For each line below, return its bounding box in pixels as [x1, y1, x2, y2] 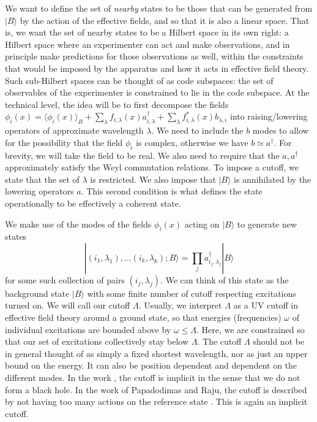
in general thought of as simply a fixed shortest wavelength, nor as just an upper [5, 347, 308, 359]
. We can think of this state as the [160, 273, 289, 286]
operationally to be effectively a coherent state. [5, 196, 181, 209]
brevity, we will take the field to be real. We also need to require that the [5, 148, 280, 161]
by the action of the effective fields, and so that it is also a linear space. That [20, 13, 310, 26]
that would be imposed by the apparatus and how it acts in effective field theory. [5, 61, 309, 74]
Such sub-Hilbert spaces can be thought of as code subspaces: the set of [5, 74, 274, 86]
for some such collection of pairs [5, 273, 125, 286]
